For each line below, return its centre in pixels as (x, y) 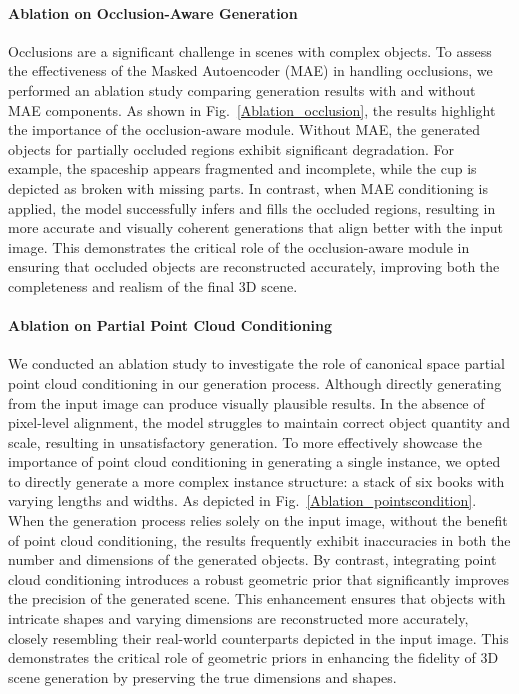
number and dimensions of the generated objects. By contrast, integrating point (252, 559)
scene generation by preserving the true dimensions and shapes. (202, 676)
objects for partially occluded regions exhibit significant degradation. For (231, 148)
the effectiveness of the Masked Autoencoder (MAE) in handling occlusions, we (250, 70)
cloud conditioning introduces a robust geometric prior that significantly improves (259, 578)
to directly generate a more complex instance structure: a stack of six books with (256, 480)
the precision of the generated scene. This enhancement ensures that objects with (257, 598)
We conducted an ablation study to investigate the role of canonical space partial (256, 363)
